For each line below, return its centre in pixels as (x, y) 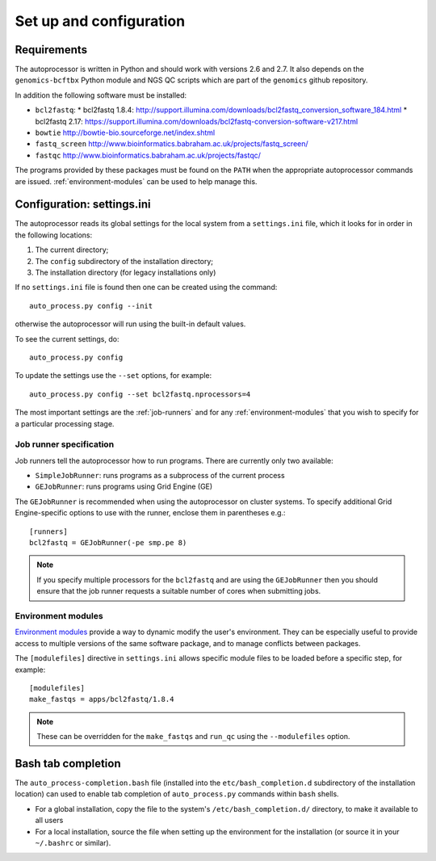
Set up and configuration (100, 21)
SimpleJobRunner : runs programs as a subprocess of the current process (160, 476)
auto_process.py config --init (91, 306)
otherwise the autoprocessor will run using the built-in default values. (130, 324)
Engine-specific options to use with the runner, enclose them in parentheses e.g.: (150, 513)
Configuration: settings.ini (83, 205)
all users (49, 821)
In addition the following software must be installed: (101, 95)
